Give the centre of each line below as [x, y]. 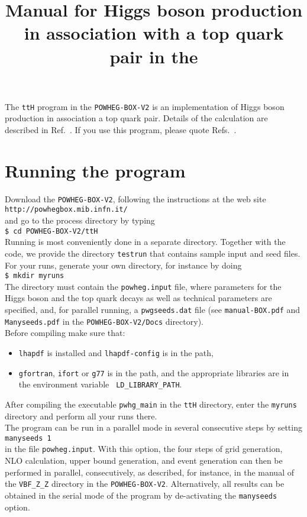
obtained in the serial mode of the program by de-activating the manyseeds [141, 495]
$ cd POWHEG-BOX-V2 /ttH [51, 231]
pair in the [154, 56]
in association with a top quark [154, 33]
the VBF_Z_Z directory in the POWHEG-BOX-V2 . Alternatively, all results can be [145, 484]
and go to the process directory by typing [80, 220]
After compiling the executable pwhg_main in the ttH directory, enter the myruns [151, 404]
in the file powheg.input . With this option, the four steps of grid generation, [144, 449]
